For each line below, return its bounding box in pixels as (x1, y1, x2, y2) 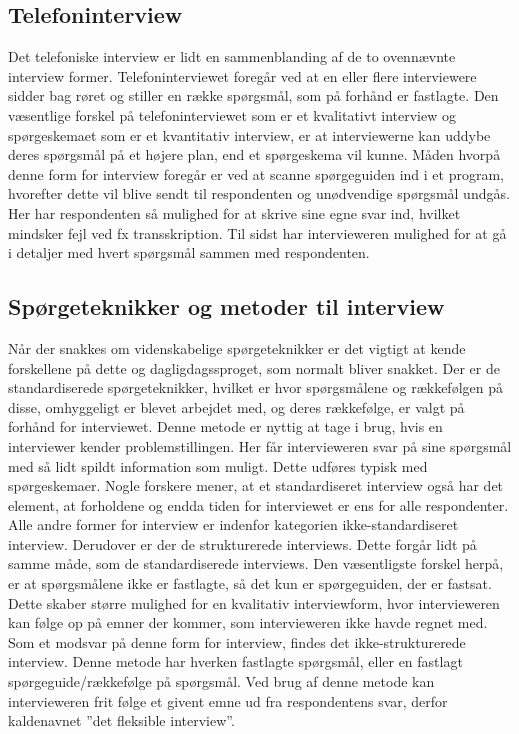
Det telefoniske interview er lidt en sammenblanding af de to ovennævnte (8, 46, 456, 67)
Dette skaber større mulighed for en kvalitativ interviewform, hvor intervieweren (8, 592, 500, 613)
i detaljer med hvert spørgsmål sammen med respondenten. (8, 242, 370, 263)
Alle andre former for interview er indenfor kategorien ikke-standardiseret (8, 514, 459, 535)
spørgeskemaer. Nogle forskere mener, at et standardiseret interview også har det (8, 475, 504, 496)
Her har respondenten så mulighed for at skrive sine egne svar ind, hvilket (8, 202, 461, 223)
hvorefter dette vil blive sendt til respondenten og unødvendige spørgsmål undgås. (8, 183, 510, 204)
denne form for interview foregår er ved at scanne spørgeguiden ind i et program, (8, 163, 504, 184)
